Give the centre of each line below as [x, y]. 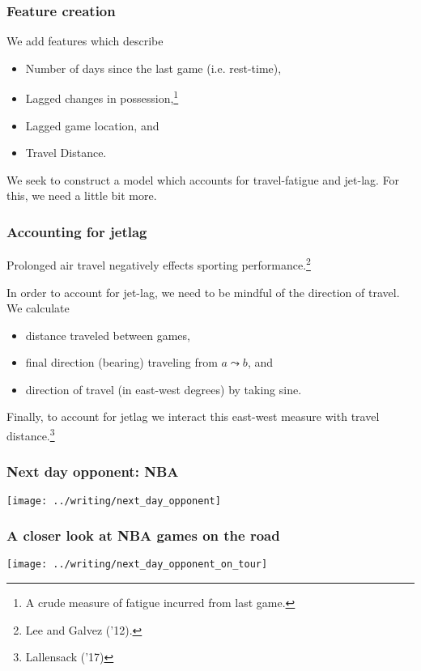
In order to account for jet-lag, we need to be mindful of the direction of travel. [203, 292]
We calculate [38, 308]
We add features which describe [85, 41]
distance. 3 [31, 434]
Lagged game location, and [92, 125]
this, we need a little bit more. [82, 195]
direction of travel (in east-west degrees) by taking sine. [164, 389]
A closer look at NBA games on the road [143, 535]
